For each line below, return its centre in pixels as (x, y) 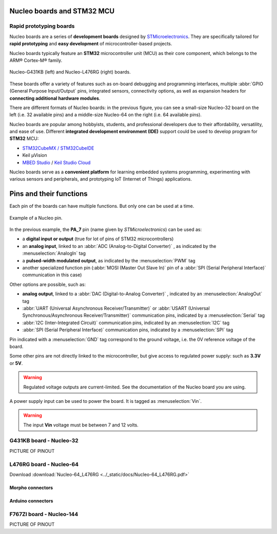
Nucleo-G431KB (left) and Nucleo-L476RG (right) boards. (70, 72)
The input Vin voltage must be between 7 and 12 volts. (81, 425)
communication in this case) (52, 275)
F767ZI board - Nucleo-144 (44, 514)
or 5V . (16, 363)
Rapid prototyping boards (42, 26)
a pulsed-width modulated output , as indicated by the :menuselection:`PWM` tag (109, 260)
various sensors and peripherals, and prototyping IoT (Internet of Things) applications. (101, 179)
